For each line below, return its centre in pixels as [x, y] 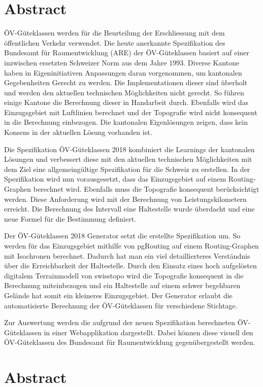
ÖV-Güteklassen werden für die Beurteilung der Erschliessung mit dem [114, 33]
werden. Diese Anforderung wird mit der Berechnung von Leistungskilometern [125, 199]
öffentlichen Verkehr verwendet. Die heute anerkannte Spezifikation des [115, 42]
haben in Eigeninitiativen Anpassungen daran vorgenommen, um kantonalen [123, 72]
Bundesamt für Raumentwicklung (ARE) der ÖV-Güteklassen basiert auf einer [127, 52]
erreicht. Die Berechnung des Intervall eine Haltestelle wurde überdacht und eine [129, 209]
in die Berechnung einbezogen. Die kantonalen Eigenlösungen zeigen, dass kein [126, 122]
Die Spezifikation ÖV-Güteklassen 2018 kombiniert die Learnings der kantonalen [129, 149]
